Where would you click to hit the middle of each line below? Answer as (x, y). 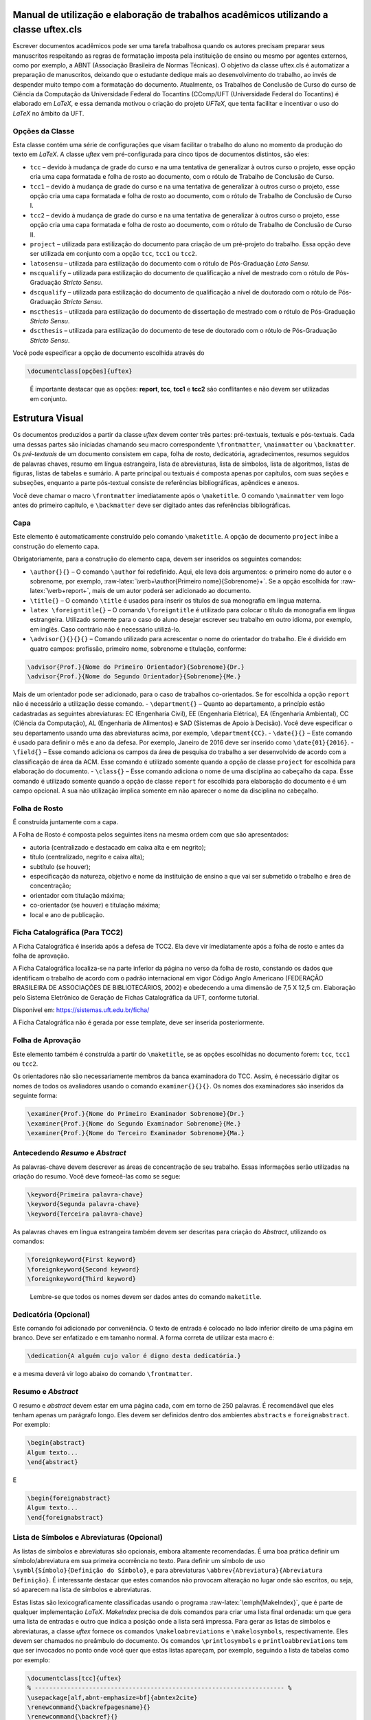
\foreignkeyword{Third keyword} (82, 1279)
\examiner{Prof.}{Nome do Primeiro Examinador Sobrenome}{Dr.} (136, 1114)
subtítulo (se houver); (60, 866)
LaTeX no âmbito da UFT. (48, 113)
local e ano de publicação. (67, 914)
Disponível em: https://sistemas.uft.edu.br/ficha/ (81, 1010)
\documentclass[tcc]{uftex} (74, 1678)
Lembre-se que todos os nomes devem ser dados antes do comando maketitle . (146, 1296)
